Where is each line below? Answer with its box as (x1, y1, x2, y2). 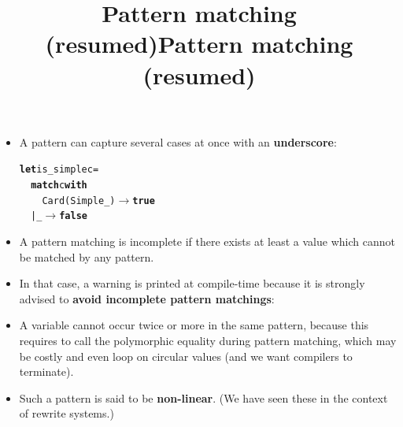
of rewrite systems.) (19, 405, 114, 421)
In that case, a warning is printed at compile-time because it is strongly (19, 275, 365, 291)
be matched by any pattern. (19, 248, 154, 265)
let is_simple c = (19, 164, 99, 176)
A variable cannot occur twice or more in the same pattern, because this (19, 317, 369, 333)
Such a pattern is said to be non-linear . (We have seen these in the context (19, 389, 388, 406)
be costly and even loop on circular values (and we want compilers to (19, 347, 353, 364)
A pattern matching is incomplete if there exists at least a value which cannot (19, 232, 395, 249)
